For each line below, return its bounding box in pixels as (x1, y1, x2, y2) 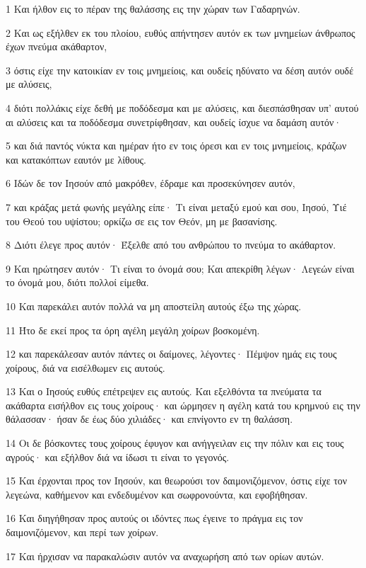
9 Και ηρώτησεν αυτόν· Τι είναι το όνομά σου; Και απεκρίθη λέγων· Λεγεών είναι (6, 261, 355, 276)
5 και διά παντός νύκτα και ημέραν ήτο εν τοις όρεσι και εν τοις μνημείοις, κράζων (6, 138, 347, 153)
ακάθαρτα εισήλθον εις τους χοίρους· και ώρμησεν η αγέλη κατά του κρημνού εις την (6, 397, 360, 412)
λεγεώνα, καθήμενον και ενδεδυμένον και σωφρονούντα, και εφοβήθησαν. (6, 487, 308, 501)
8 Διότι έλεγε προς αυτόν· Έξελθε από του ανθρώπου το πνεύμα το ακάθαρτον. (6, 237, 336, 252)
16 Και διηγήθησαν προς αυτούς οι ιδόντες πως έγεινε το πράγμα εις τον (6, 511, 303, 526)
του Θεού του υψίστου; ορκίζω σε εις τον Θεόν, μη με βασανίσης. (6, 213, 278, 228)
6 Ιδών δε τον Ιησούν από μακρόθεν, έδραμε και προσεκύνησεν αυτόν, (6, 176, 295, 191)
